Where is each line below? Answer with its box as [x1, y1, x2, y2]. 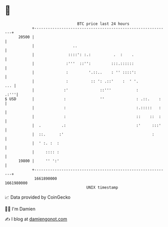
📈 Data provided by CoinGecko [5, 194, 71, 200]
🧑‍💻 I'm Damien [5, 206, 36, 212]
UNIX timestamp [86, 185, 118, 190]
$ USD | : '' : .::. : [5, 96, 161, 102]
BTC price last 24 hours [77, 21, 130, 26]
